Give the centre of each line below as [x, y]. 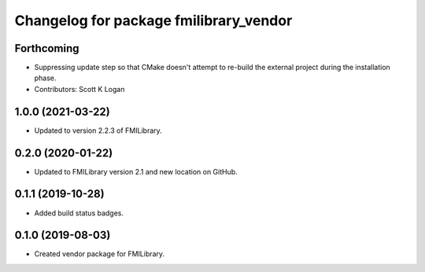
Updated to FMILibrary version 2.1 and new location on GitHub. [136, 171]
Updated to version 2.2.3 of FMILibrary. [98, 130]
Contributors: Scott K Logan [79, 89]
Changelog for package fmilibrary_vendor [153, 20]
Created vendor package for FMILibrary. [100, 254]
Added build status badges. [79, 213]
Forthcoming [47, 48]
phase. [45, 78]
